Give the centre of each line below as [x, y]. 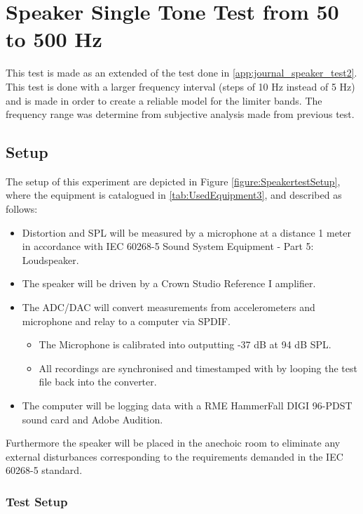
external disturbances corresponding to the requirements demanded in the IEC [174, 456]
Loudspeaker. [50, 259]
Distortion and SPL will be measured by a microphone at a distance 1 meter [186, 232]
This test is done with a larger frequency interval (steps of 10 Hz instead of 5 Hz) [180, 86]
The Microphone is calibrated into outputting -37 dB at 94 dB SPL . [185, 344]
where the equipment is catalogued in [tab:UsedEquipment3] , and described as [174, 195]
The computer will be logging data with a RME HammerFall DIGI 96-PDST [187, 406]
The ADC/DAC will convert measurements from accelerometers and [169, 307]
